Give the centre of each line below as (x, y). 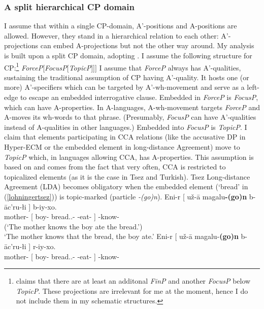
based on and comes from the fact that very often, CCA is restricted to (115, 167)
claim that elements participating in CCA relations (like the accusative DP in (125, 137)
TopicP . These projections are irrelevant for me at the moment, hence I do (132, 290)
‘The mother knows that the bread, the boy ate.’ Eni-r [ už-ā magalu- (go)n (121, 236)
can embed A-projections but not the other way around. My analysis (147, 45)
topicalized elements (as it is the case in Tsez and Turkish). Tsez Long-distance (127, 176)
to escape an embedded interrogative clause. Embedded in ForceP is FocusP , (139, 97)
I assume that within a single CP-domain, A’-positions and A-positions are (121, 26)
